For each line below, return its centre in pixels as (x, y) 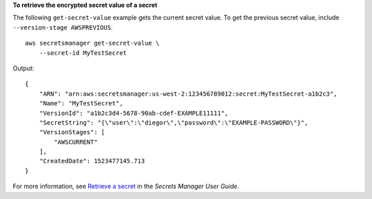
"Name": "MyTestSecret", (81, 104)
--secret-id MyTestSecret (83, 53)
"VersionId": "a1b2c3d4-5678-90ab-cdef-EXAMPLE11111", (134, 113)
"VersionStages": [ (72, 132)
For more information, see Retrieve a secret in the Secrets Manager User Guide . (126, 187)
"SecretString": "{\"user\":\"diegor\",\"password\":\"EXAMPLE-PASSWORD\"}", (174, 123)
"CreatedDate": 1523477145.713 (92, 161)
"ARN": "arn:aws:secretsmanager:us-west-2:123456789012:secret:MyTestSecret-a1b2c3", (188, 94)
